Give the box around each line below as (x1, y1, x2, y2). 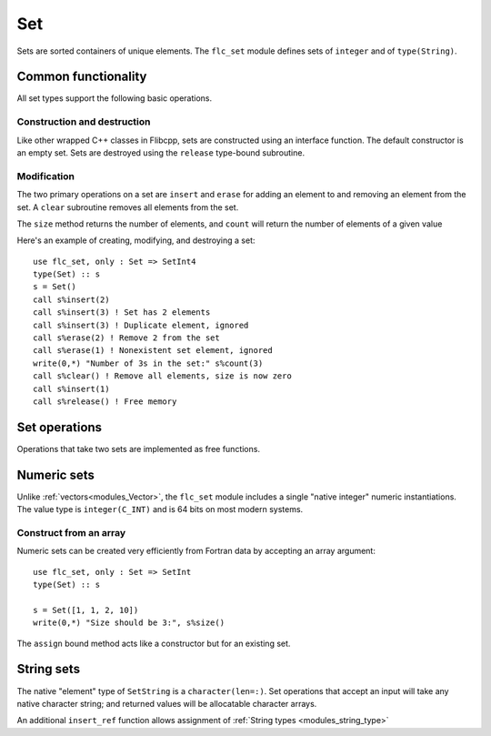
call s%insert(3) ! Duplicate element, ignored (33, 319, 249, 330)
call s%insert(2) (33, 294, 110, 305)
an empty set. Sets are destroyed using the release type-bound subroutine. (16, 146, 305, 158)
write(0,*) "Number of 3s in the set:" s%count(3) (33, 358, 264, 368)
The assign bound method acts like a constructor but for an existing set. (16, 638, 291, 649)
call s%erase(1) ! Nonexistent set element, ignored (33, 346, 273, 356)
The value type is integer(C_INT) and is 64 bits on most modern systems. (16, 504, 304, 515)
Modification (16, 169, 75, 182)
